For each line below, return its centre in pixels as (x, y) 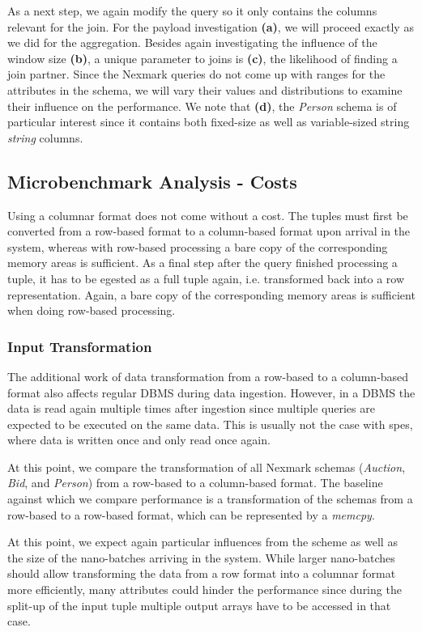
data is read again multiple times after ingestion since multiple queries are (191, 408)
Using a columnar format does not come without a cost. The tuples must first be (208, 215)
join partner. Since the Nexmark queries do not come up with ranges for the (196, 74)
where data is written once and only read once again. (139, 440)
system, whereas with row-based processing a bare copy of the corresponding (198, 246)
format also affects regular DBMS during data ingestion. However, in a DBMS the (211, 392)
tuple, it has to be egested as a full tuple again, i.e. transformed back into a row (206, 278)
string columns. (45, 137)
